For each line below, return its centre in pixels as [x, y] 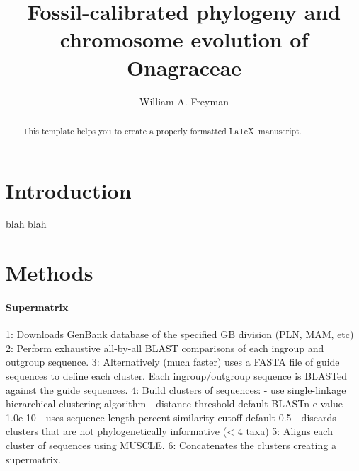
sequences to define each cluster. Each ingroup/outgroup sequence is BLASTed [177, 376]
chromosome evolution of [184, 39]
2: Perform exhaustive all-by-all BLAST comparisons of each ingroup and [165, 348]
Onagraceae [184, 67]
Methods [50, 273]
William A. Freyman [184, 101]
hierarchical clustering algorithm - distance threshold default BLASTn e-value [175, 403]
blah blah [26, 224]
